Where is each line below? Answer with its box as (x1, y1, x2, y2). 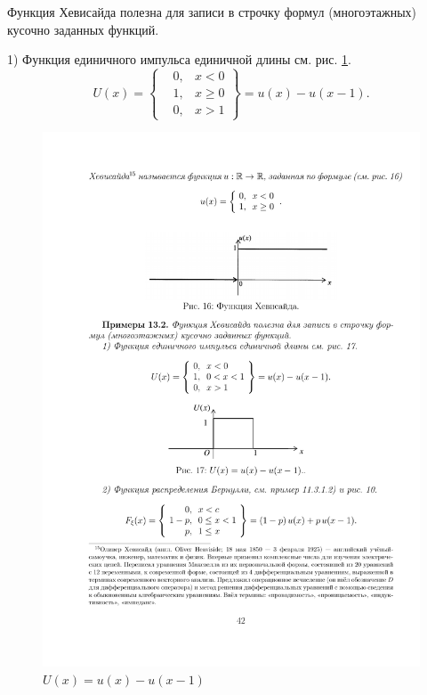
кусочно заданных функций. (7, 20, 159, 38)
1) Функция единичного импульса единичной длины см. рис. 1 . (7, 50, 351, 69)
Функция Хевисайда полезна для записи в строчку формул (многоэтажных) (7, 3, 417, 20)
